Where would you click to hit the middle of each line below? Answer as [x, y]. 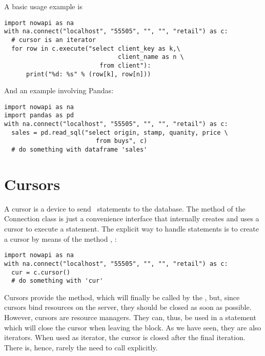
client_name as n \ [151, 57]
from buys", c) [121, 141]
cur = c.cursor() [41, 272]
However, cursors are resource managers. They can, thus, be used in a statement [130, 317]
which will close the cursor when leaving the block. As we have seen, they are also [133, 327]
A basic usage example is [43, 6]
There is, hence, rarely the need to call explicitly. [81, 347]
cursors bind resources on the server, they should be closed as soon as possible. [128, 307]
